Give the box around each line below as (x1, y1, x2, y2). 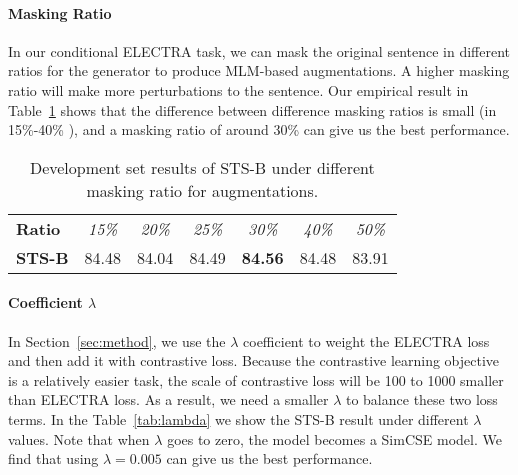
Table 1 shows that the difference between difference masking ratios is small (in (8, 99, 497, 120)
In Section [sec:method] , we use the (8, 330, 226, 351)
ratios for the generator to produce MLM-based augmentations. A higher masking (8, 60, 510, 81)
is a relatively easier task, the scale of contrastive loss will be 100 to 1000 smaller (8, 369, 504, 390)
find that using (8, 448, 99, 469)
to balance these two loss (345, 389, 498, 410)
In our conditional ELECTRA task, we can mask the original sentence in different (8, 40, 510, 61)
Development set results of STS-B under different (29, 155, 375, 179)
